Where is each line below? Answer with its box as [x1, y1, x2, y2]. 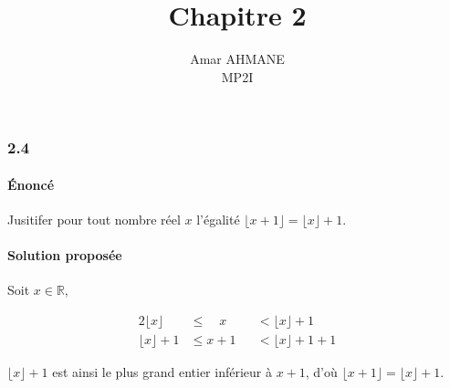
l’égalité [196, 210, 240, 229]
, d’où [305, 362, 338, 382]
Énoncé [7, 174, 55, 194]
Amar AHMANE [190, 49, 285, 68]
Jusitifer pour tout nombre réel [7, 210, 181, 229]
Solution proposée [7, 246, 122, 265]
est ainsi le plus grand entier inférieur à [52, 362, 272, 382]
